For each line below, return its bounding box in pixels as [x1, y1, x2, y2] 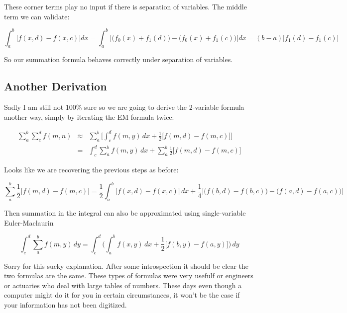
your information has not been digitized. [4, 299, 127, 310]
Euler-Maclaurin [4, 217, 54, 228]
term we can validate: [4, 11, 70, 21]
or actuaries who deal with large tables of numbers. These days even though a [4, 280, 242, 290]
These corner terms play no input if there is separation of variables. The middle [4, 1, 247, 11]
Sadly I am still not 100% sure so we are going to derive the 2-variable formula [4, 102, 244, 112]
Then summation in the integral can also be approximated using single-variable [4, 208, 246, 218]
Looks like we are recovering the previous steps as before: [4, 164, 179, 175]
